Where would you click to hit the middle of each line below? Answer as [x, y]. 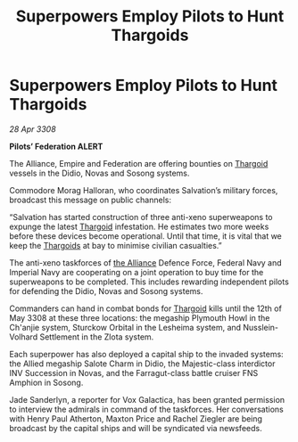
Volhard [24, 337]
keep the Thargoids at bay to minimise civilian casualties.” [116, 245]
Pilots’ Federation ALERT [56, 146]
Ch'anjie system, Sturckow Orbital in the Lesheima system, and [125, 327]
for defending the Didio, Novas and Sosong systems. [106, 291]
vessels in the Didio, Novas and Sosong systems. [99, 173]
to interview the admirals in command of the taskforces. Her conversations [146, 409]
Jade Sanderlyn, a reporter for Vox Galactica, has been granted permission [147, 399]
